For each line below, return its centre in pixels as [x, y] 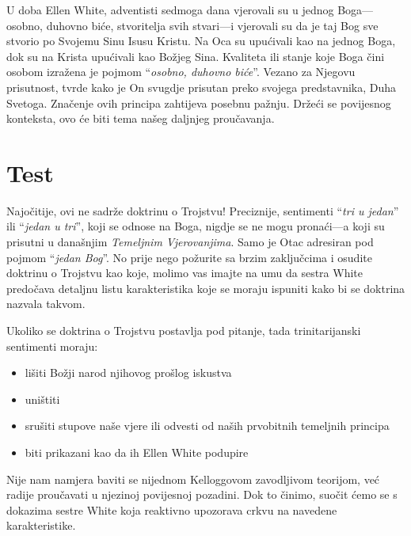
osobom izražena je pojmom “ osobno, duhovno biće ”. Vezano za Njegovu [181, 72]
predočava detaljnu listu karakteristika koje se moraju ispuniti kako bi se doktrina [206, 288]
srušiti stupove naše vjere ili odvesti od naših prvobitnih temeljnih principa [207, 426]
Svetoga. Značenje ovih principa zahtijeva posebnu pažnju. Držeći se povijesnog [199, 103]
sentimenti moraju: [52, 346]
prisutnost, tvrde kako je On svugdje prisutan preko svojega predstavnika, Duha [202, 87]
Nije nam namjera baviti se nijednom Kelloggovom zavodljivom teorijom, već [193, 479]
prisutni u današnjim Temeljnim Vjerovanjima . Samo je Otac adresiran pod [190, 242]
